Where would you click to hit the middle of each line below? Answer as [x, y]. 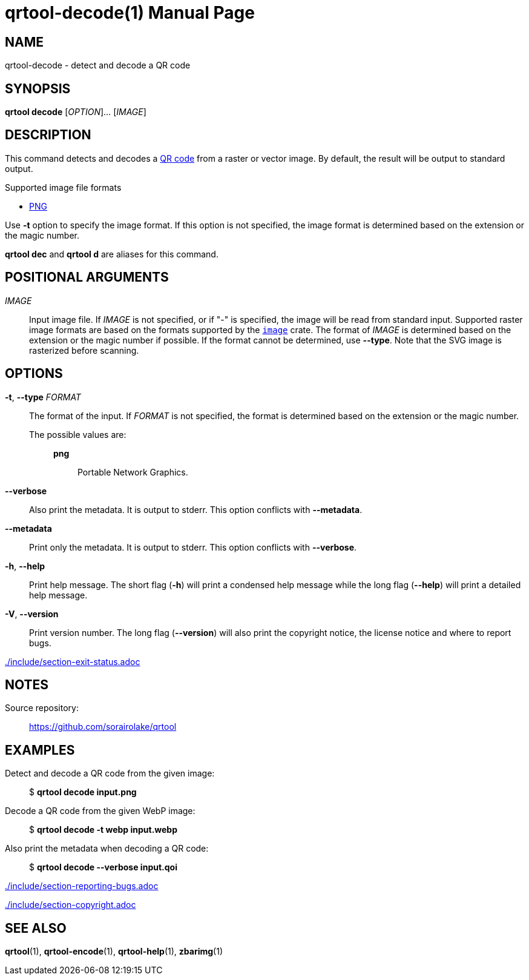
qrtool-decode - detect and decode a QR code [98, 65]
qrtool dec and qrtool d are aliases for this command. [112, 254]
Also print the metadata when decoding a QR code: [107, 849]
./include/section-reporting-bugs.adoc [82, 886]
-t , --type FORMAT [43, 397]
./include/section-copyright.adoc [71, 905]
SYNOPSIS [38, 88]
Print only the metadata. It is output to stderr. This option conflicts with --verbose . [193, 547]
